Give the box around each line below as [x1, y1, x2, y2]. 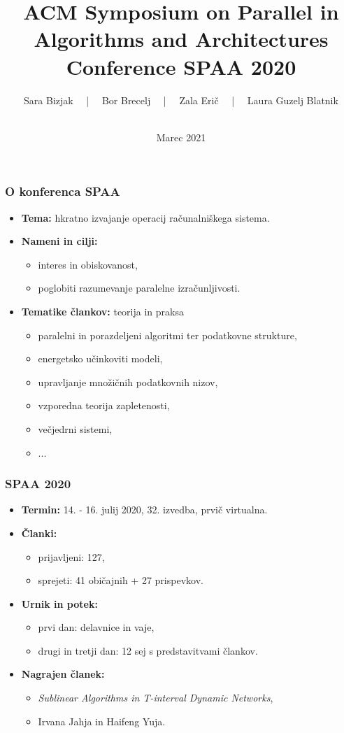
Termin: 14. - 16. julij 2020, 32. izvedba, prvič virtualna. [21, 502, 268, 517]
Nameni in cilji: [21, 234, 98, 248]
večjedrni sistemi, [38, 421, 113, 436]
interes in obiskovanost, [38, 257, 138, 271]
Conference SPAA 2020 [66, 52, 296, 80]
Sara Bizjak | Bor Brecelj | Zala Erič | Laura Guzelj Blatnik [24, 92, 338, 107]
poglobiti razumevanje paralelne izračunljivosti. [38, 280, 241, 295]
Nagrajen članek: [21, 667, 105, 681]
